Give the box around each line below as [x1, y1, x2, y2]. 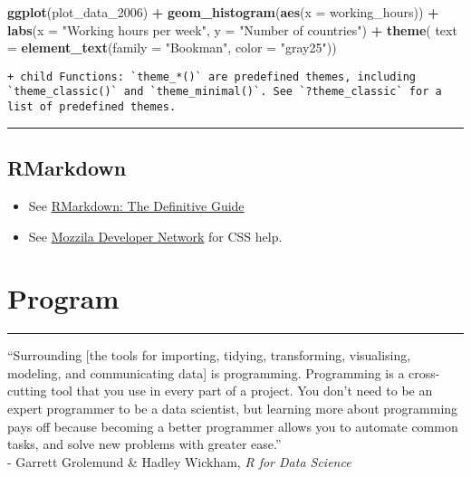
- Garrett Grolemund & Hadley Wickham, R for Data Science [7, 452, 351, 471]
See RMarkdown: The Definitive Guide [28, 196, 245, 215]
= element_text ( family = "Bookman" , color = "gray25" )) [7, 38, 337, 57]
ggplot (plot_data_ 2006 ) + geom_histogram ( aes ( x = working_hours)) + [7, 3, 439, 21]
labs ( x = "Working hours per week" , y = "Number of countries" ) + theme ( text [7, 20, 457, 39]
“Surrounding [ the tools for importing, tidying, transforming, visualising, [7, 346, 411, 365]
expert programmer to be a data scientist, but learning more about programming [7, 399, 458, 418]
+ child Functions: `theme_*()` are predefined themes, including [7, 70, 417, 83]
